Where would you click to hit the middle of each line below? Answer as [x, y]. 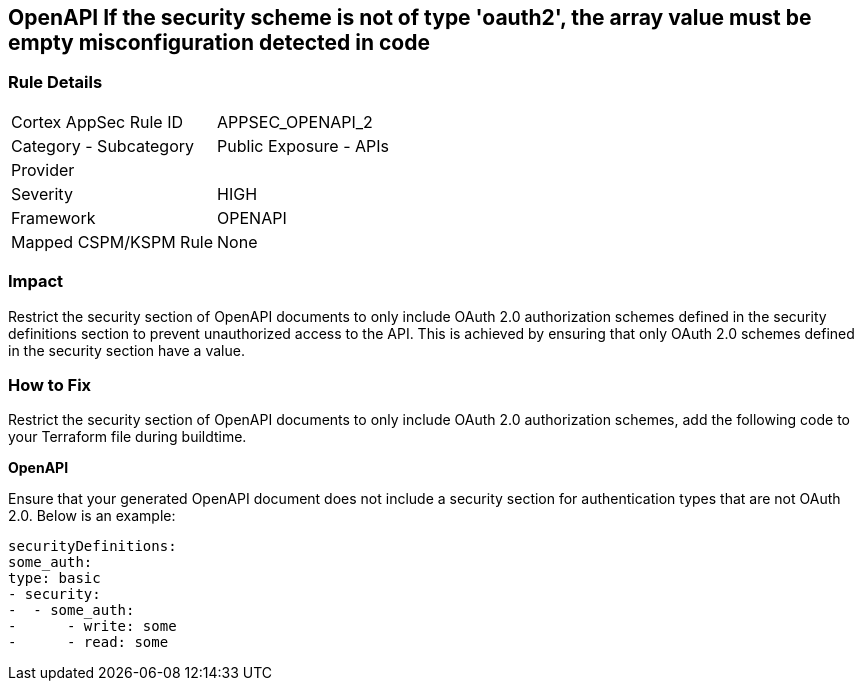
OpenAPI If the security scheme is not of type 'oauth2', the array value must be [410, 17]
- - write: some [92, 626]
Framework [53, 217]
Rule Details [55, 82]
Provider [43, 169]
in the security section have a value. [126, 350]
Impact [36, 281]
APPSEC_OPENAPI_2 [295, 121]
